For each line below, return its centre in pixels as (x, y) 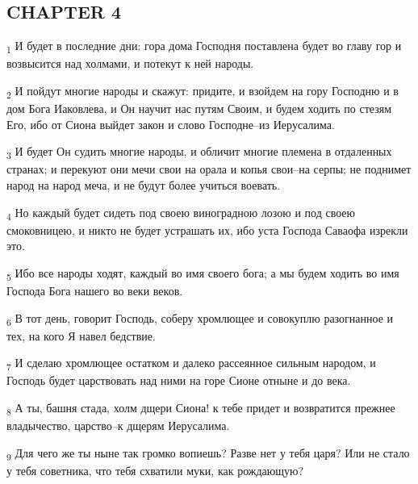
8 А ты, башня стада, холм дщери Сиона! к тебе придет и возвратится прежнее (201, 409)
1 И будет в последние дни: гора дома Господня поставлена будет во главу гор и (204, 46)
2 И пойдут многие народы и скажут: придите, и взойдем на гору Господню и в (203, 91)
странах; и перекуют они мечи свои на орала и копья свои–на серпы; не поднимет (209, 169)
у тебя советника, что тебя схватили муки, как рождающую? (155, 470)
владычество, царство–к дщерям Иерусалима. (118, 426)
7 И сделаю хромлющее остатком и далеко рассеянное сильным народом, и (191, 364)
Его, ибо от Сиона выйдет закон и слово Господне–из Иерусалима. (171, 124)
